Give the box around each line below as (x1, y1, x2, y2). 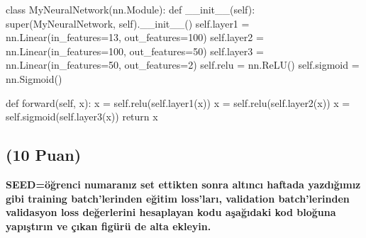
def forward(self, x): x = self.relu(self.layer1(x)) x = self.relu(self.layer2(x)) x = (6, 95, 350, 110)
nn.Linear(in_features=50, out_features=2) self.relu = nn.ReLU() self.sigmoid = (6, 57, 360, 72)
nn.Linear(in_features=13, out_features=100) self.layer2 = (6, 30, 264, 45)
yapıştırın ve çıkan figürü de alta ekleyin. (6, 218, 211, 233)
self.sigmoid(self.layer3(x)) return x (6, 109, 158, 124)
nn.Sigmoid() (6, 71, 62, 86)
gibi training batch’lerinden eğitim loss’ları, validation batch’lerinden (6, 191, 350, 205)
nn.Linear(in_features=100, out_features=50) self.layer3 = (6, 43, 264, 58)
